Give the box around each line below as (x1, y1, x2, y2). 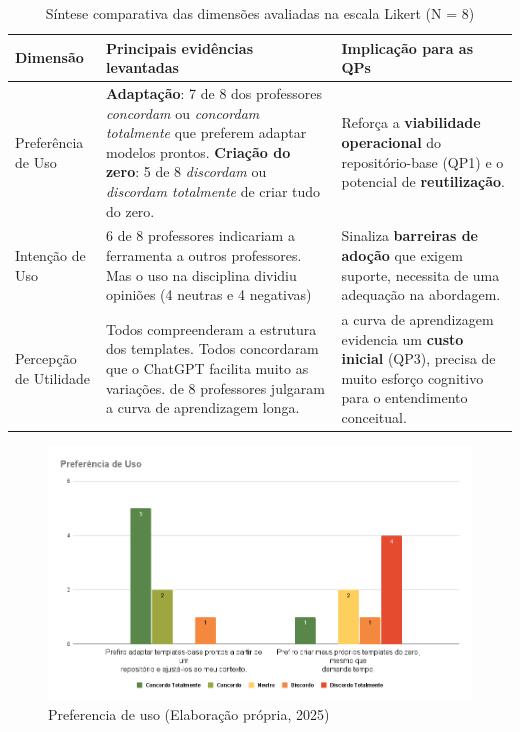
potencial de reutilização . (341, 171, 505, 192)
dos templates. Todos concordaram (105, 338, 319, 359)
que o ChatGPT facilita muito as (105, 358, 309, 379)
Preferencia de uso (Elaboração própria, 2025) (48, 704, 330, 725)
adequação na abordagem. (341, 284, 501, 305)
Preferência (15, 132, 84, 153)
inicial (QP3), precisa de (341, 348, 496, 369)
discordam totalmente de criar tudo (105, 181, 321, 201)
